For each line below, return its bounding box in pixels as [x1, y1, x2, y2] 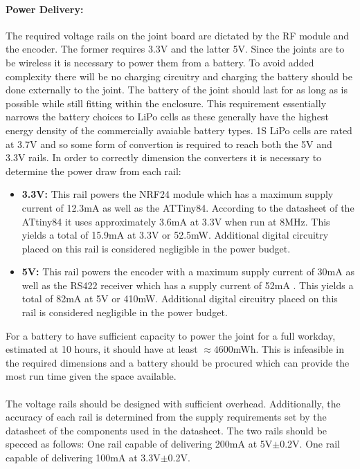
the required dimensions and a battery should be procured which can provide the [6, 355, 350, 369]
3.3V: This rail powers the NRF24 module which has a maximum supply [21, 187, 334, 201]
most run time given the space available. [6, 369, 177, 383]
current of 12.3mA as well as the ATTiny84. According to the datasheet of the [21, 200, 354, 214]
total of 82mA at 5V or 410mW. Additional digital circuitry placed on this [21, 291, 338, 306]
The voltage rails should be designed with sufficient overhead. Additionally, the [6, 396, 341, 410]
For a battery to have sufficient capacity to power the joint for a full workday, [6, 328, 336, 342]
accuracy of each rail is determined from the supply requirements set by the [6, 410, 327, 424]
